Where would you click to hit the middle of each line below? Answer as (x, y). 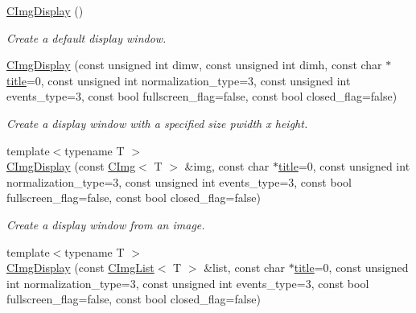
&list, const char (245, 268)
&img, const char (227, 166)
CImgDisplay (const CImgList (80, 268)
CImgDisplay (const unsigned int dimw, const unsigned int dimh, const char (194, 65)
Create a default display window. (86, 37)
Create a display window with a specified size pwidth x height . (157, 123)
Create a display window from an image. (106, 224)
